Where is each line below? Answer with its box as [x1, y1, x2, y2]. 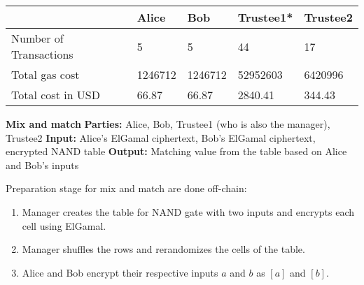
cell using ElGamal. [22, 218, 106, 233]
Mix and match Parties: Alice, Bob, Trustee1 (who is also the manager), [6, 117, 330, 131]
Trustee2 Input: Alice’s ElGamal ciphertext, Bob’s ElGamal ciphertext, [6, 130, 316, 145]
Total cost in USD [11, 87, 100, 103]
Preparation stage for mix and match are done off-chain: [6, 181, 247, 196]
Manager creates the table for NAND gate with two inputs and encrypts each [22, 204, 355, 219]
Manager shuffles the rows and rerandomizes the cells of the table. [22, 242, 305, 256]
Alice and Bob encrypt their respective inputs [22, 265, 218, 279]
